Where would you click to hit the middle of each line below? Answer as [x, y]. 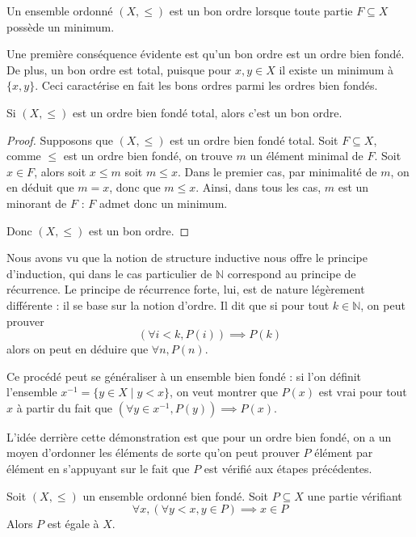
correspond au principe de [292, 273]
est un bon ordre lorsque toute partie [261, 11]
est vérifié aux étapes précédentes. [288, 469]
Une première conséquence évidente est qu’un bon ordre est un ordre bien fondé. [206, 54]
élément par [344, 452]
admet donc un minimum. [163, 203]
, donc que [135, 187]
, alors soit [60, 171]
